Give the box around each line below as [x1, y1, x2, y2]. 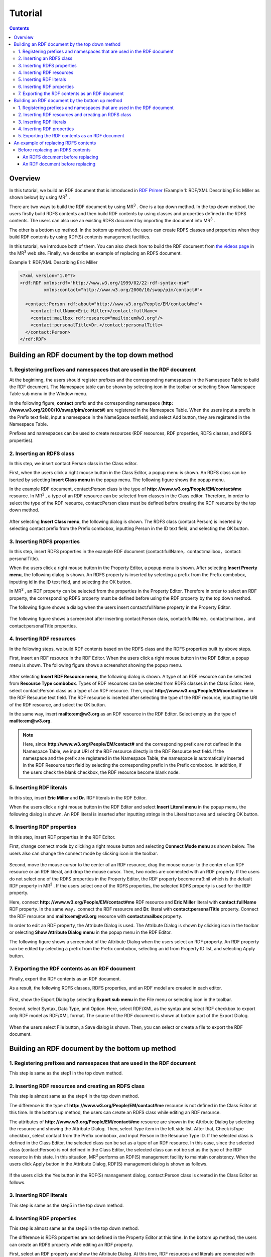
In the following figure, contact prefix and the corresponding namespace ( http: [9, 400, 173, 406]
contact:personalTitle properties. [9, 622, 77, 628]
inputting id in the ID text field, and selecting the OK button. [9, 579, 132, 585]
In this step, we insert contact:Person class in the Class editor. [9, 460, 138, 466]
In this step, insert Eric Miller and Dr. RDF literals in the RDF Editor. [9, 794, 147, 800]
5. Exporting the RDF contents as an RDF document [18, 133, 124, 139]
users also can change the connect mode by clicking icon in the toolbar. [9, 850, 158, 856]
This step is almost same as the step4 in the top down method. [9, 1093, 139, 1099]
